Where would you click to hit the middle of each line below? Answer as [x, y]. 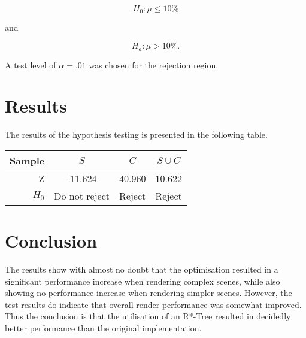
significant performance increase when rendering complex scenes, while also [143, 281]
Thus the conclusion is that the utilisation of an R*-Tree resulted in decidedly [148, 316]
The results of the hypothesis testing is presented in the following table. [136, 135]
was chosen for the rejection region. [154, 64]
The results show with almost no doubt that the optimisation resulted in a [142, 269]
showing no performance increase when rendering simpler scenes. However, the [149, 293]
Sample [27, 160]
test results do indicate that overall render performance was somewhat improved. [153, 304]
